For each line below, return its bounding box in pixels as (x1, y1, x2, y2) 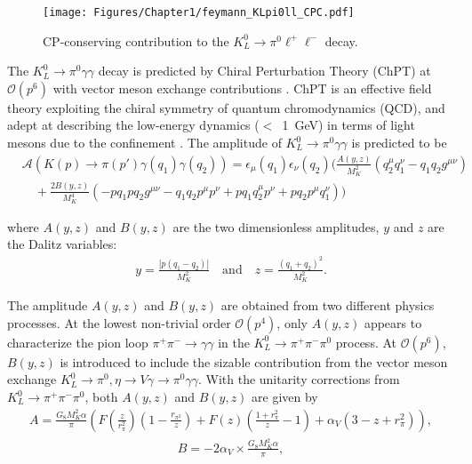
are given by (252, 388, 318, 406)
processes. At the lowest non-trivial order (7, 313, 231, 332)
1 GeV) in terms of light (282, 116, 415, 134)
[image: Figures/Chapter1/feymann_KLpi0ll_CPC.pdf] (43, 6, 355, 19)
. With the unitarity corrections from (197, 370, 400, 388)
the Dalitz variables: (7, 235, 117, 253)
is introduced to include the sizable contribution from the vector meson (60, 352, 448, 371)
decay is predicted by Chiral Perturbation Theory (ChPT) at (98, 61, 431, 80)
